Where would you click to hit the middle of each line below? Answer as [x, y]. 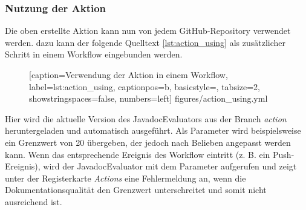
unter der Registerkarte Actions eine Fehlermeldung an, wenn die [125, 178]
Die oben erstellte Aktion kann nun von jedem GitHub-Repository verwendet [148, 31]
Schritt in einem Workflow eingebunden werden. [94, 54]
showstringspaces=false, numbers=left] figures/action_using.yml [148, 98]
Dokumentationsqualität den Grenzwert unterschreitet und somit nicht [136, 190]
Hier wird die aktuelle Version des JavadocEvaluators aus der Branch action [146, 118]
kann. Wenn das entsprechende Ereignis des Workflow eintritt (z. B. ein [138, 154]
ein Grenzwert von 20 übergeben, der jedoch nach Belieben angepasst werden [148, 142]
